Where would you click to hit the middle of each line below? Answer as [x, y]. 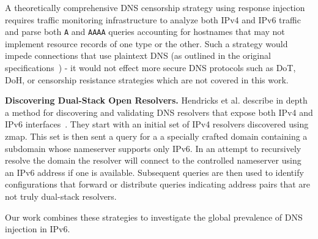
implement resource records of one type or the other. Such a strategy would [146, 43]
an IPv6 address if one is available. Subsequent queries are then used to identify [154, 172]
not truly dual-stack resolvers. [61, 196]
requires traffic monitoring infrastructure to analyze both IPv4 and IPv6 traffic [153, 19]
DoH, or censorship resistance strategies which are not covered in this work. [147, 79]
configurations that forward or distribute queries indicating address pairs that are [158, 184]
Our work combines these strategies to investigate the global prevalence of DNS [154, 217]
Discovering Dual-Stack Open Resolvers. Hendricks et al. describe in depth [156, 100]
